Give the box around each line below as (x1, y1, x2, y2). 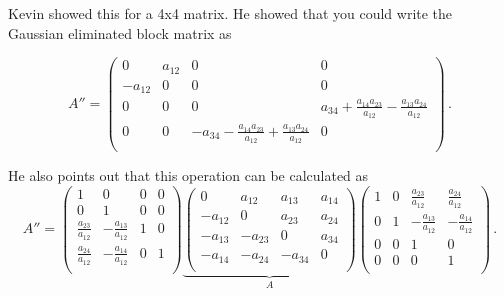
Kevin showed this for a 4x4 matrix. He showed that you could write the (8, 3, 453, 23)
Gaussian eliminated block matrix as (8, 22, 232, 43)
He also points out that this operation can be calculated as (8, 165, 369, 186)
